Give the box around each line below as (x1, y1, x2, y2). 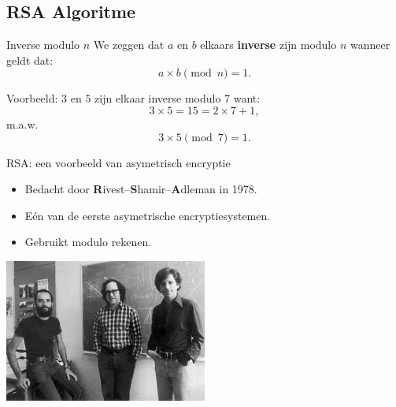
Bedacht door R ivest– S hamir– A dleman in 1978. (24, 181, 257, 197)
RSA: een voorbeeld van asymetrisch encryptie (6, 154, 231, 170)
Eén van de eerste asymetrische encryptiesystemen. (24, 207, 271, 223)
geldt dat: (6, 51, 54, 68)
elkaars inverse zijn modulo (200, 36, 337, 53)
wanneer (350, 36, 390, 53)
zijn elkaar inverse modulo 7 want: (94, 90, 261, 106)
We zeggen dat (93, 36, 165, 53)
